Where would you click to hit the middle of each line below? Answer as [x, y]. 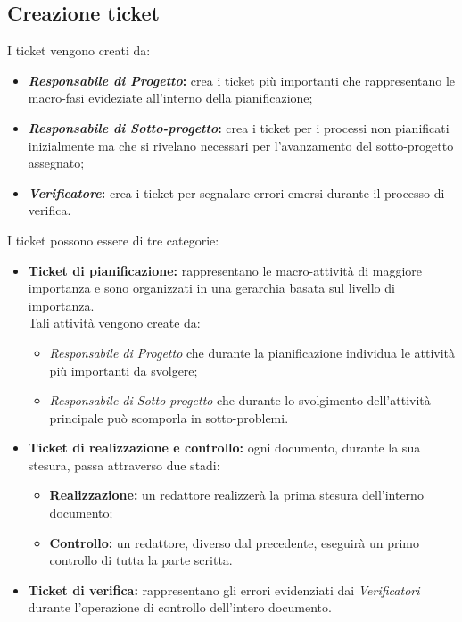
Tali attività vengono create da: [114, 323]
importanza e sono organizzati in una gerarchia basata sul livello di [211, 288]
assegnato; [56, 163]
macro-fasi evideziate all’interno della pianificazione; [170, 98]
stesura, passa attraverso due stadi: [124, 464]
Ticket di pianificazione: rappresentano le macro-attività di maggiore [225, 270]
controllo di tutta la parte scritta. [141, 560]
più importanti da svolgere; [124, 370]
